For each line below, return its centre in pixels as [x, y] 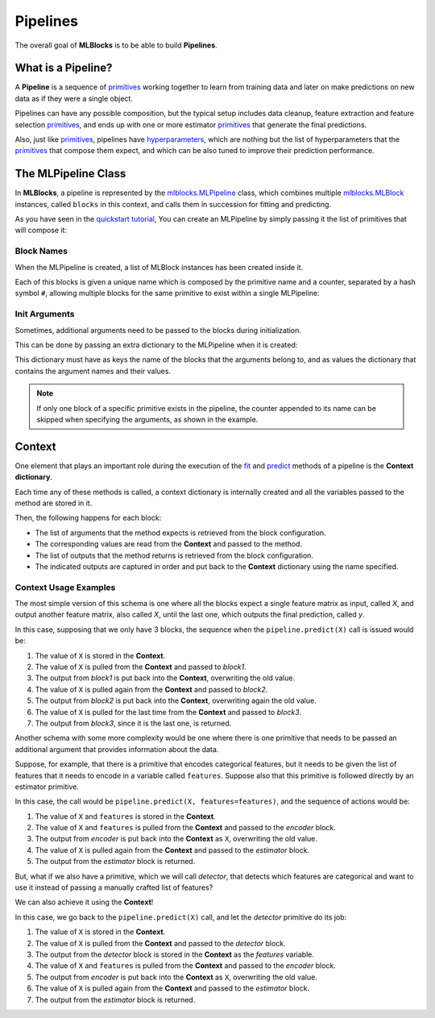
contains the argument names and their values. [93, 371]
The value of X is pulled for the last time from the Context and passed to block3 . [168, 712]
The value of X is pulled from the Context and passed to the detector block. [160, 943]
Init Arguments [45, 314]
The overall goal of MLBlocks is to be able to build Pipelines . [116, 45]
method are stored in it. [54, 503]
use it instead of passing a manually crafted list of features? [114, 887]
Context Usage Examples [65, 587]
